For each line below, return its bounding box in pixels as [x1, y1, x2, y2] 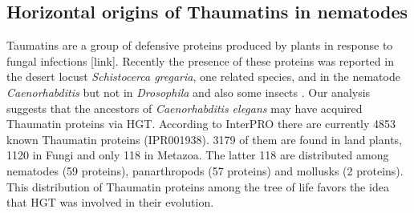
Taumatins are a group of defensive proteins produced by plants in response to [6, 37, 393, 54]
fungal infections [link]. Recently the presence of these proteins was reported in [6, 52, 394, 69]
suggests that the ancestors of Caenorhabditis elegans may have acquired [6, 99, 363, 116]
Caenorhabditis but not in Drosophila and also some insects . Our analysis [6, 83, 371, 100]
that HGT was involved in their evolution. [6, 194, 214, 211]
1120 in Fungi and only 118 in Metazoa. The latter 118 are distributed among [6, 147, 389, 163]
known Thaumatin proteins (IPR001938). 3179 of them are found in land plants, [6, 131, 403, 147]
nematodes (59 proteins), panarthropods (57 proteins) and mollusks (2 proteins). [6, 162, 404, 179]
